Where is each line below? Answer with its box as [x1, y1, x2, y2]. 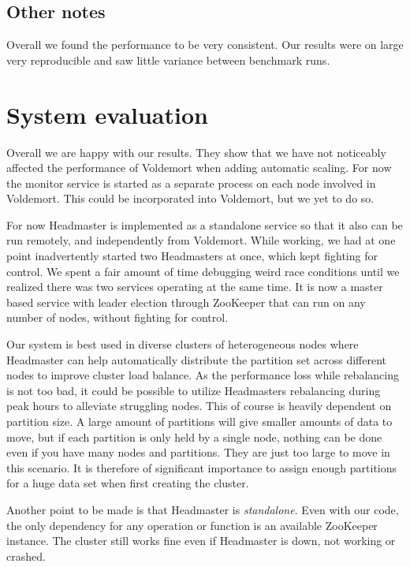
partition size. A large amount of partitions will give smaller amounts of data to [6, 413, 393, 430]
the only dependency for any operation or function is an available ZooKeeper [6, 517, 378, 533]
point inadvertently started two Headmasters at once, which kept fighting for [6, 248, 378, 264]
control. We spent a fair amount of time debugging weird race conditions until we [6, 263, 400, 279]
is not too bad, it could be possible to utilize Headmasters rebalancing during [6, 382, 381, 398]
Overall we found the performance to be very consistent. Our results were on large [6, 36, 404, 53]
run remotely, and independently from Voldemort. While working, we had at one [6, 232, 396, 248]
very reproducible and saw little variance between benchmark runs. [6, 51, 330, 68]
